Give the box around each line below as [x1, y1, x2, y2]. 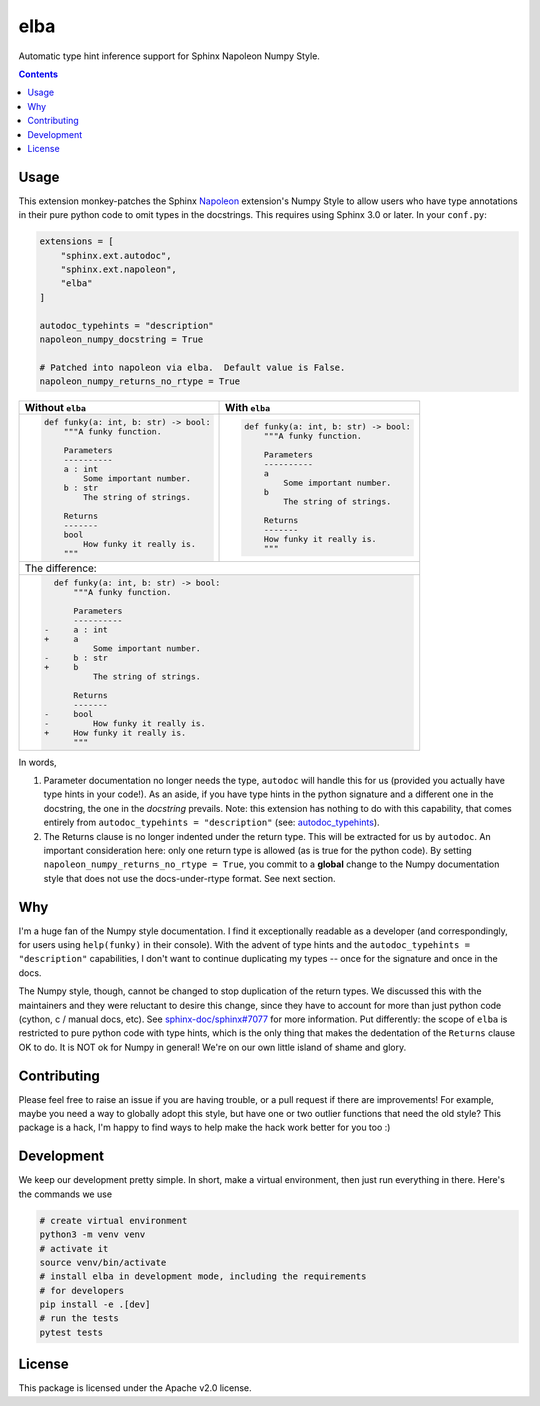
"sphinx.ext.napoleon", [60, 263, 177, 275]
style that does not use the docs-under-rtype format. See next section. [43, 872, 336, 884]
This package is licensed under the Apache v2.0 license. [18, 1382, 252, 1394]
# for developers [39, 1285, 125, 1296]
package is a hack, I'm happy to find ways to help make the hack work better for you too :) [18, 1121, 391, 1134]
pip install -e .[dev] [39, 1299, 151, 1310]
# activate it [39, 1243, 109, 1254]
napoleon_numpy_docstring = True [39, 333, 204, 345]
